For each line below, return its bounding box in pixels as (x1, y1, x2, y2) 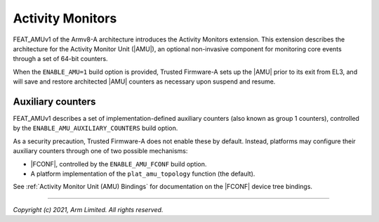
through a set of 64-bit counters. (13, 55, 108, 63)
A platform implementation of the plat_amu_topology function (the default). (30, 169, 255, 178)
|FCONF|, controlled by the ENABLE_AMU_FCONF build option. (30, 159, 207, 168)
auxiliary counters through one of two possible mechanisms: (13, 147, 188, 155)
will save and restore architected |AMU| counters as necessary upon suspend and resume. (13, 77, 276, 86)
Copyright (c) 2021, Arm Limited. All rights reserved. (13, 205, 164, 214)
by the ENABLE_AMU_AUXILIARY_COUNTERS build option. (13, 124, 178, 133)
